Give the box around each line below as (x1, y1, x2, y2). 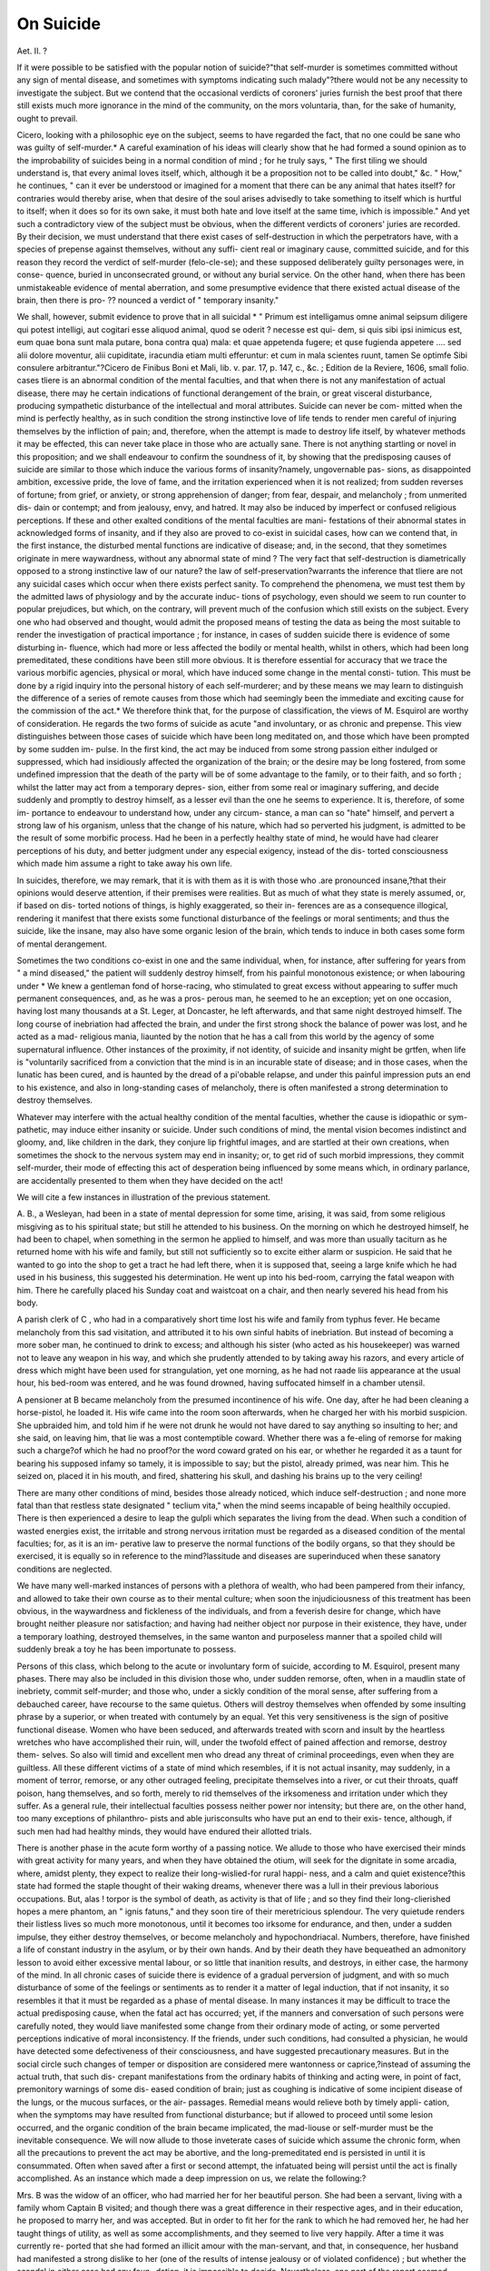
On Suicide (16, 14, 102, 34)
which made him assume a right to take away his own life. (16, 858, 233, 869)
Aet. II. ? (16, 45, 48, 56)
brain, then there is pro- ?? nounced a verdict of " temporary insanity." (16, 294, 279, 305)
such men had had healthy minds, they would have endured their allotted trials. (16, 1826, 312, 1837)
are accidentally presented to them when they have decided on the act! (16, 1175, 283, 1185)
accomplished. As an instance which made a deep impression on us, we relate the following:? (16, 2173, 367, 2184)
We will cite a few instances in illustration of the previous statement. (16, 1191, 271, 1203)
